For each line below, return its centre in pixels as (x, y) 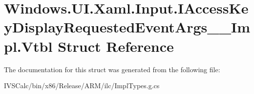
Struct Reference (116, 46)
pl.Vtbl (28, 46)
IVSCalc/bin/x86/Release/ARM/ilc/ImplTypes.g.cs (82, 86)
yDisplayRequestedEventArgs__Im (127, 27)
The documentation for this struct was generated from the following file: (112, 69)
